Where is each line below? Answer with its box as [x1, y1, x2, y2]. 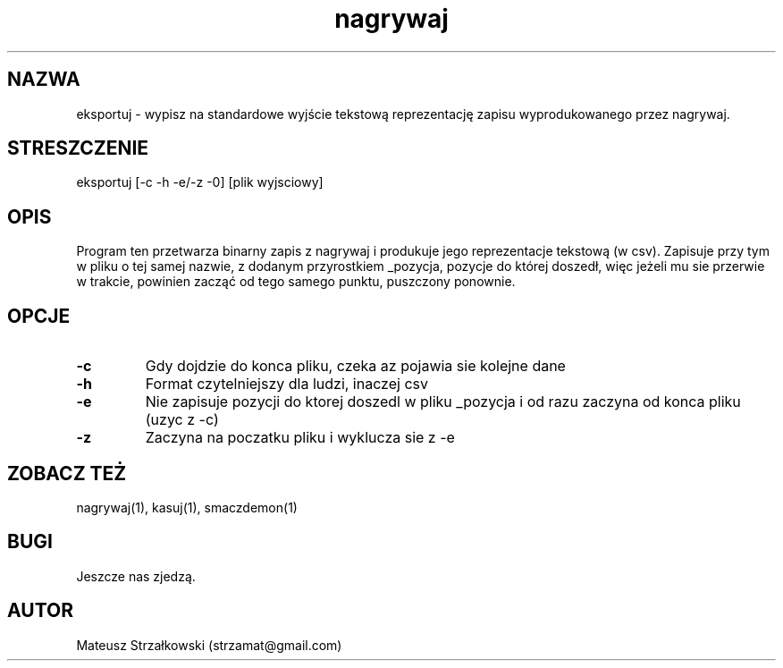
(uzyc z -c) [145, 410, 219, 429]
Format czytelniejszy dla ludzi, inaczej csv [145, 375, 428, 393]
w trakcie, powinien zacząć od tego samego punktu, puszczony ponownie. [76, 274, 516, 290]
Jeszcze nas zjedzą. [76, 568, 196, 584]
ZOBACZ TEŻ [7, 461, 127, 485]
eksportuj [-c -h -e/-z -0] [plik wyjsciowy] [76, 174, 324, 190]
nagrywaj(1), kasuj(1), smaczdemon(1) [76, 499, 298, 515]
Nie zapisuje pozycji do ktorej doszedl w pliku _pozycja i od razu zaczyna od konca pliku [145, 393, 741, 411]
